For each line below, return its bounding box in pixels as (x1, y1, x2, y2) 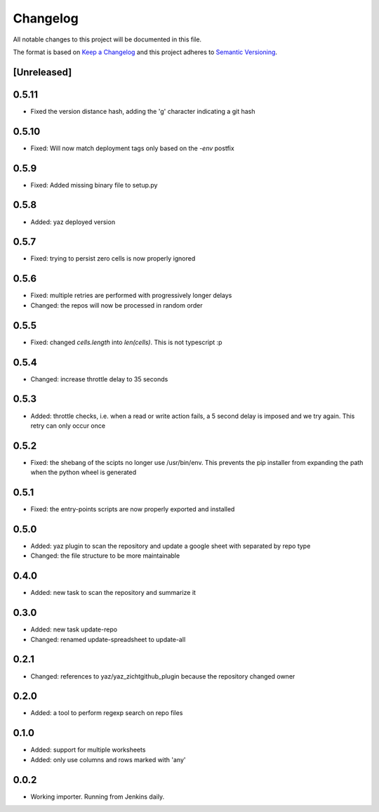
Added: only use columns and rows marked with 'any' (30, 755, 186, 764)
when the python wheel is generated (30, 468, 137, 477)
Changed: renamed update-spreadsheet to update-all (30, 635, 186, 643)
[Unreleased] (13, 66, 72, 78)
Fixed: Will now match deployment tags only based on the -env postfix (30, 144, 234, 152)
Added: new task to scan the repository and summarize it (30, 589, 197, 597)
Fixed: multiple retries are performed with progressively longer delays (30, 292, 232, 300)
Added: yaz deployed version (30, 218, 116, 226)
